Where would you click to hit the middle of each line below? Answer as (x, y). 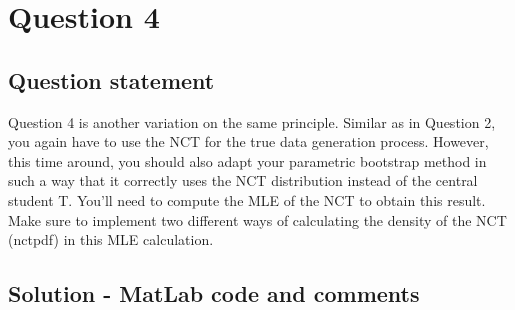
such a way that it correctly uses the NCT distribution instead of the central (243, 180)
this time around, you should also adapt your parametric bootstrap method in (247, 160)
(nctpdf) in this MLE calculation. (111, 239)
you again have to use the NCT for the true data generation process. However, (248, 141)
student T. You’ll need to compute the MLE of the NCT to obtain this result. (247, 199)
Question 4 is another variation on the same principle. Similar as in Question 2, (252, 121)
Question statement (111, 79)
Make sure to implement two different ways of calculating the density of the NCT (257, 219)
